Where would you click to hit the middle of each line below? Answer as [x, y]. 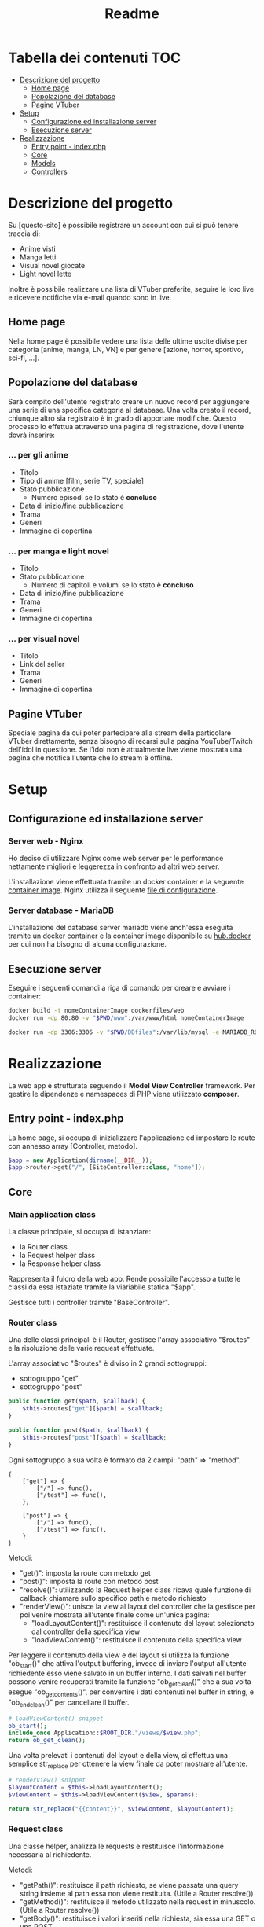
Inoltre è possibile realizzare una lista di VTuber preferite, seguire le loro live [131, 289]
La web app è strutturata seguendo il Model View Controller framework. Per [132, 1085]
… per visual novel [44, 639]
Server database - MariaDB [61, 910]
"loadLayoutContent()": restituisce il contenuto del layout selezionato [143, 1623]
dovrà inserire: [31, 435]
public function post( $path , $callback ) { [79, 1430]
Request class [36, 1829]
